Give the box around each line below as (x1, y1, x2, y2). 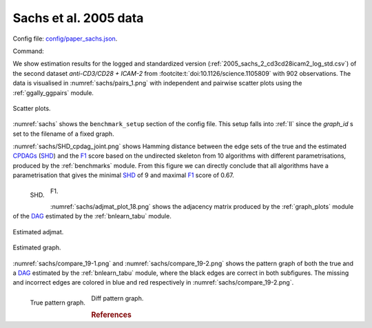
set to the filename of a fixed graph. (12, 130, 114, 138)
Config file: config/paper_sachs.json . (12, 34, 118, 43)
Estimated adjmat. (12, 227, 64, 236)
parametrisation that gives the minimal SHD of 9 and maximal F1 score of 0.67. (12, 171, 234, 179)
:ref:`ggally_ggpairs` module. (12, 88, 94, 96)
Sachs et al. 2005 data (12, 10, 144, 25)
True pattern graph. (30, 298, 85, 307)
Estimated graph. (12, 243, 61, 252)
